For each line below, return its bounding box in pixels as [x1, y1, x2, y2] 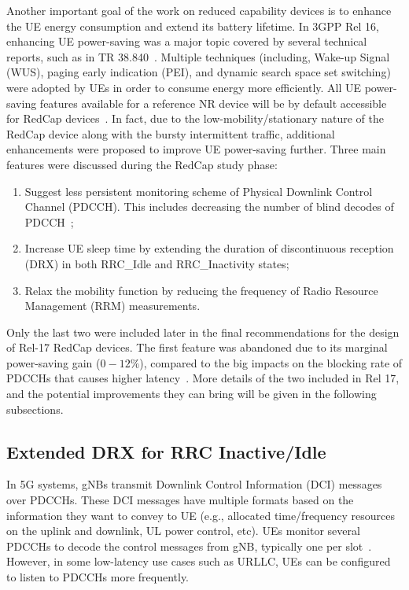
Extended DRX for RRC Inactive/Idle [6, 439, 326, 463]
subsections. [6, 400, 64, 417]
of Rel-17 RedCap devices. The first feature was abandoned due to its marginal [6, 339, 388, 356]
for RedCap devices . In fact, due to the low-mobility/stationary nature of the [6, 110, 384, 127]
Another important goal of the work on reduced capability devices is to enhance [6, 2, 392, 18]
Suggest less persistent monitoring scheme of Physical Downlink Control [24, 183, 373, 199]
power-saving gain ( [6, 354, 101, 371]
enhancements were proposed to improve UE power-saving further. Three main [6, 141, 386, 157]
